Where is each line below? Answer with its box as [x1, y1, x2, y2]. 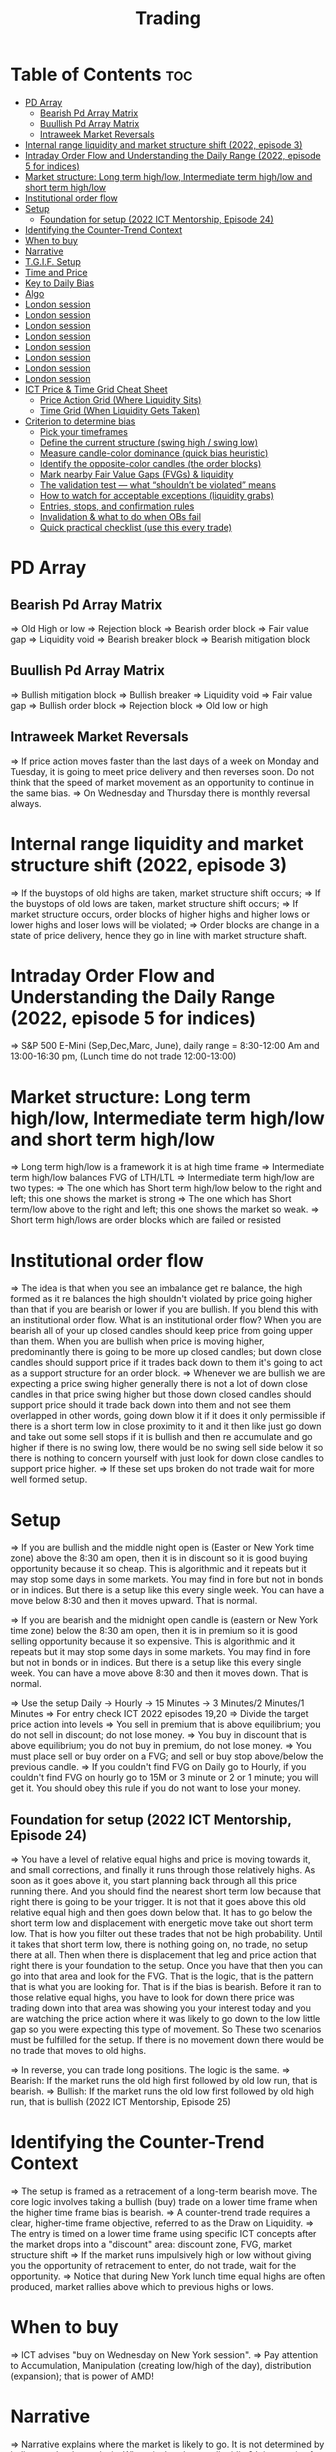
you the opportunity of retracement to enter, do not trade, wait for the [10, 2260, 297, 2271]
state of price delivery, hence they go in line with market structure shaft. [10, 929, 308, 941]
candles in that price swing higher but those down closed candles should [10, 1388, 312, 1401]
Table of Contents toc [10, 63, 193, 86]
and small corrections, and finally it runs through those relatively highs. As [10, 1864, 316, 1876]
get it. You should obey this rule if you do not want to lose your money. [10, 1782, 302, 1794]
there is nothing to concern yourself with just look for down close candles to [10, 1452, 325, 1464]
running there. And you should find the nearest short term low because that [10, 1885, 322, 1897]
